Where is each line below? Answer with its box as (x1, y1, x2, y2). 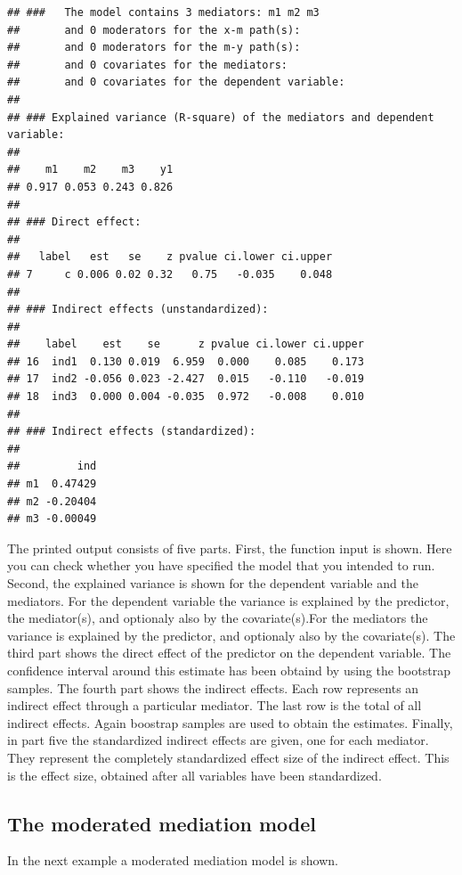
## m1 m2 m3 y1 (7, 163, 174, 176)
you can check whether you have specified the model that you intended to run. (7, 556, 435, 575)
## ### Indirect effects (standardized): (7, 425, 256, 438)
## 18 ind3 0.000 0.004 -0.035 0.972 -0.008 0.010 (7, 390, 364, 404)
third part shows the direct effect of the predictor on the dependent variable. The (7, 643, 451, 662)
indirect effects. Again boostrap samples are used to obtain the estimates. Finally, (7, 713, 453, 732)
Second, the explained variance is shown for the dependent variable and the (7, 574, 418, 592)
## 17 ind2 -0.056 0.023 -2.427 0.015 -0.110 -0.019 (7, 372, 364, 386)
